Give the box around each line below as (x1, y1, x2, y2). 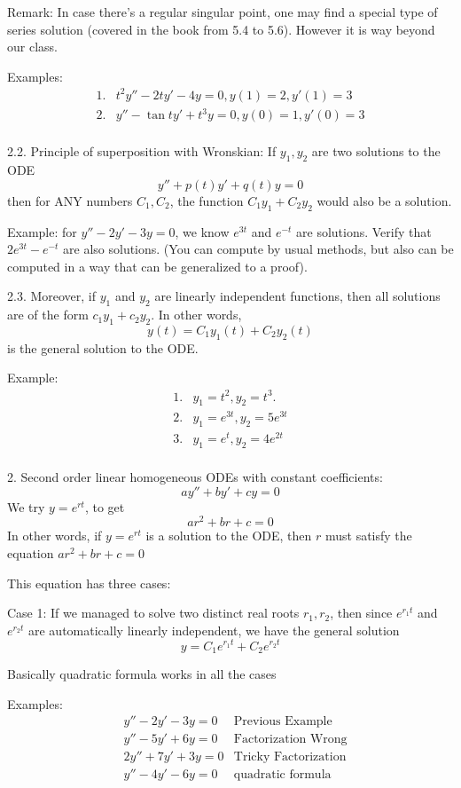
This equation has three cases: (7, 573, 171, 592)
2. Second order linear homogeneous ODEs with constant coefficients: (7, 468, 383, 486)
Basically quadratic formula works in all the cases (7, 664, 277, 682)
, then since (330, 603, 393, 622)
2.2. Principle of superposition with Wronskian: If (7, 142, 277, 161)
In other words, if (7, 526, 102, 545)
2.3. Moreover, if (7, 287, 97, 305)
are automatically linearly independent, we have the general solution (27, 620, 400, 639)
